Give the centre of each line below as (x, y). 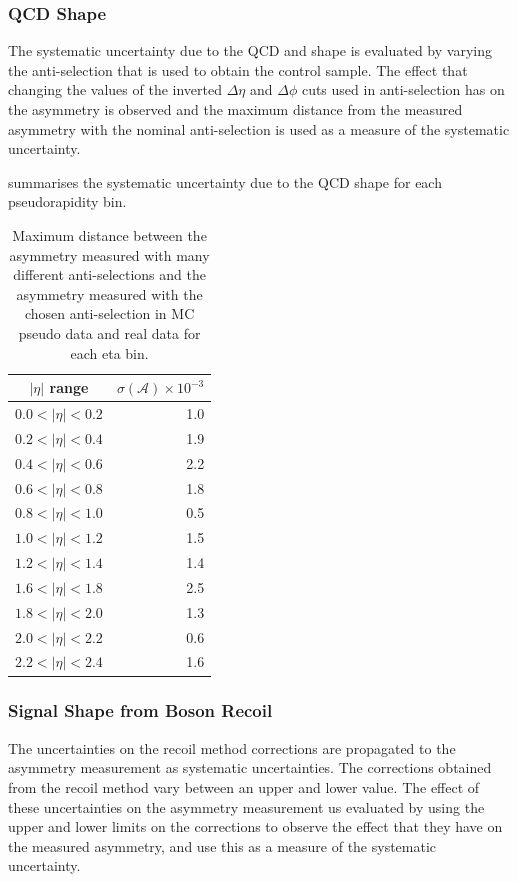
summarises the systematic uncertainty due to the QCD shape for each (225, 181)
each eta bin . (109, 352)
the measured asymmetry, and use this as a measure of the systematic (222, 845)
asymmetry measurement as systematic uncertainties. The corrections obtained (250, 767)
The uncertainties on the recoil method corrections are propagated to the (232, 747)
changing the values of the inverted (115, 89)
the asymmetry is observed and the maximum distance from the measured (235, 109)
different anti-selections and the (109, 274)
